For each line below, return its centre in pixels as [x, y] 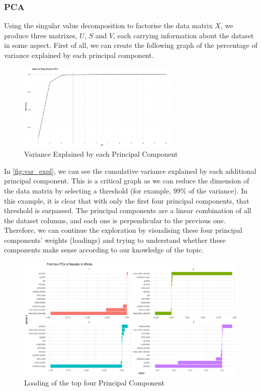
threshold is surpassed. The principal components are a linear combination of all [128, 210]
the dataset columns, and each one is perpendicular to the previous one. [115, 220]
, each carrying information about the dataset [184, 35]
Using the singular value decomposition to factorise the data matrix [108, 25]
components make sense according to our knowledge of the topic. [104, 250]
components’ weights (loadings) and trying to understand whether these [115, 240]
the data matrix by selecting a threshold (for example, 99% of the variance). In [126, 190]
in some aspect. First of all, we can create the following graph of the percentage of [131, 45]
